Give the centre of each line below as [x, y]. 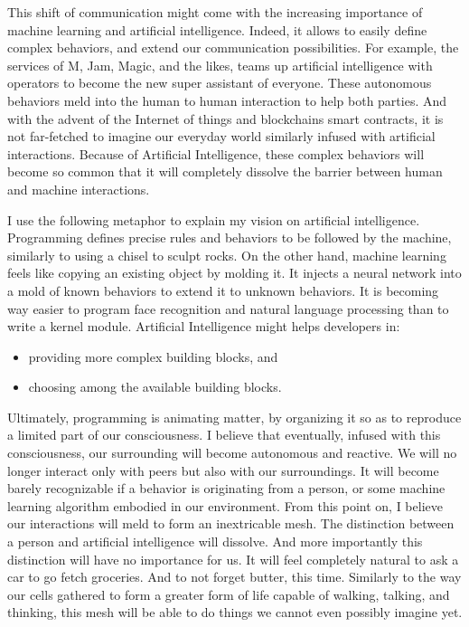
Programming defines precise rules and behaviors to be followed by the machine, [230, 237]
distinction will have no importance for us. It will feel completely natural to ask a [233, 559]
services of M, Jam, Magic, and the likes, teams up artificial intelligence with [220, 65]
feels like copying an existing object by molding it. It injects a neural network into [234, 273]
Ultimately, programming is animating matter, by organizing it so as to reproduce [234, 417]
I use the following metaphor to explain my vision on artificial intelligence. [214, 219]
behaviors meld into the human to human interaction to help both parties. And [227, 100]
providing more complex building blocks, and [153, 356]
